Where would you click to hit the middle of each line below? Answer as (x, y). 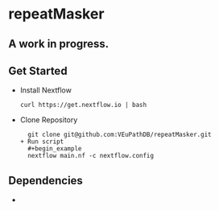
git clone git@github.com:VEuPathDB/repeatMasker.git (120, 135)
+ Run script (42, 142)
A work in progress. (59, 44)
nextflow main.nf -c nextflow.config (91, 156)
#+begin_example (55, 149)
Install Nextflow (46, 90)
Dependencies (45, 181)
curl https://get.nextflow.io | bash (83, 105)
